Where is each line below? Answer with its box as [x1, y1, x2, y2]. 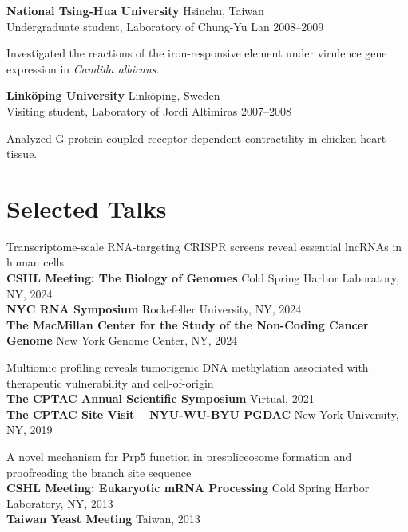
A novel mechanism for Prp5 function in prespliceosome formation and [6, 448, 352, 464]
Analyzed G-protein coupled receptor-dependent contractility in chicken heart [6, 129, 386, 146]
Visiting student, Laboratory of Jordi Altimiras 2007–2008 [6, 102, 292, 119]
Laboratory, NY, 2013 [6, 495, 113, 511]
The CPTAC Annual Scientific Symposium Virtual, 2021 [6, 390, 315, 407]
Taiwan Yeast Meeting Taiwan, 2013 [6, 510, 200, 527]
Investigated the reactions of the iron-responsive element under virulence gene [6, 45, 387, 61]
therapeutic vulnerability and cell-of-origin [6, 374, 214, 391]
